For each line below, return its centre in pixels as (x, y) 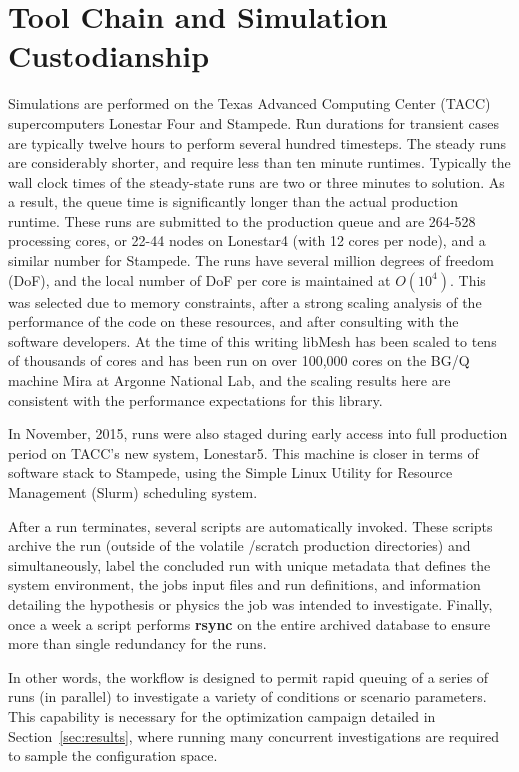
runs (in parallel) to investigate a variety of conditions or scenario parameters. (247, 696)
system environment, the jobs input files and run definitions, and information (244, 584)
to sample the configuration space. (113, 755)
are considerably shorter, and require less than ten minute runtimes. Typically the (259, 162)
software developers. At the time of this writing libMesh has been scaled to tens (252, 340)
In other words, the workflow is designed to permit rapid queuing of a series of (248, 676)
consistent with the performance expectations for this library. (195, 399)
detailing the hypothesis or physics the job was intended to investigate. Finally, (250, 603)
